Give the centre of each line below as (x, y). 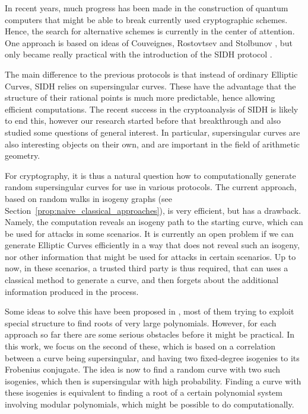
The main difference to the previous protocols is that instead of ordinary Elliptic (151, 74)
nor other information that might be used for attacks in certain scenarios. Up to (150, 256)
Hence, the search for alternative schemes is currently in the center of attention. (150, 31)
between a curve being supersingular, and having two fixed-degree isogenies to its (152, 357)
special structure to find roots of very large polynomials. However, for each (141, 322)
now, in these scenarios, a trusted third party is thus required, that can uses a (147, 268)
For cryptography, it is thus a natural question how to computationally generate (150, 175)
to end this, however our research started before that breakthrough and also (143, 121)
